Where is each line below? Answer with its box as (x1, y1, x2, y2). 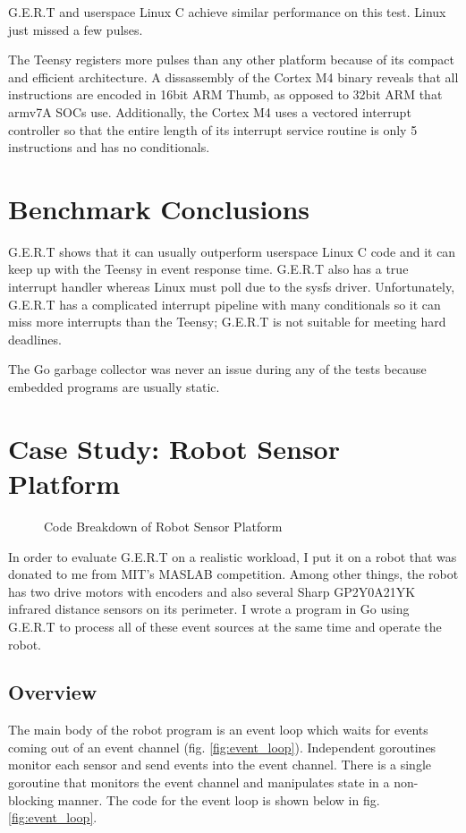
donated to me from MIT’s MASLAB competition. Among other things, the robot (8, 565, 459, 583)
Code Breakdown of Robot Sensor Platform (44, 516, 283, 535)
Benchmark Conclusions (8, 190, 310, 226)
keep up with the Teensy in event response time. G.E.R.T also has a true (8, 259, 409, 278)
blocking (8, 790, 54, 809)
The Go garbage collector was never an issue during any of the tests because (8, 360, 427, 378)
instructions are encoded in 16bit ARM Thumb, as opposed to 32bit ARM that (8, 85, 443, 104)
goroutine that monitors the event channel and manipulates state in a (8, 773, 390, 792)
